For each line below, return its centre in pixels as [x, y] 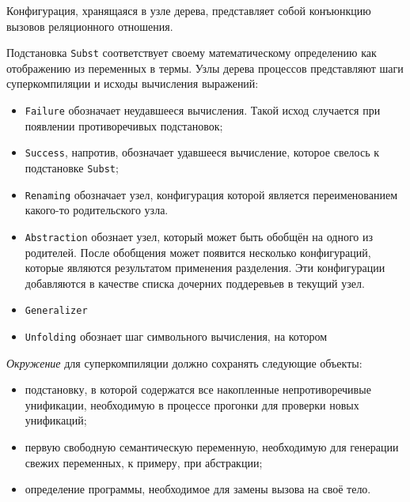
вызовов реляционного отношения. [90, 26]
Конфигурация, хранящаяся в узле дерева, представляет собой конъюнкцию [189, 10]
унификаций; [56, 420]
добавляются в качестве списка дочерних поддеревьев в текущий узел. [195, 283]
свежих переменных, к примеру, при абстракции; [144, 462]
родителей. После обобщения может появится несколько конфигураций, [198, 252]
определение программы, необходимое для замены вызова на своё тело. [198, 489]
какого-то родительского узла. [97, 210]
